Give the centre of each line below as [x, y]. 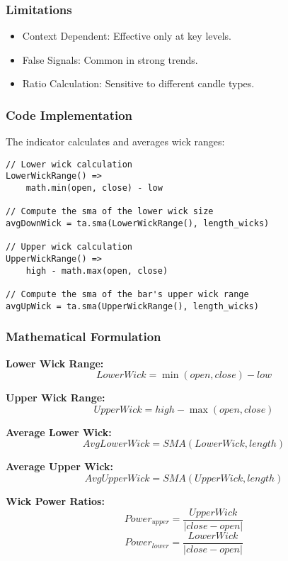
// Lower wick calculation [69, 164]
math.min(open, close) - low [94, 188]
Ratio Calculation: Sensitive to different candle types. [138, 83]
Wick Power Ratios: [55, 500]
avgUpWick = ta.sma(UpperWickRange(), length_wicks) [132, 306]
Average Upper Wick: [59, 466]
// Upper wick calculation [69, 247]
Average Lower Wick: [59, 432]
